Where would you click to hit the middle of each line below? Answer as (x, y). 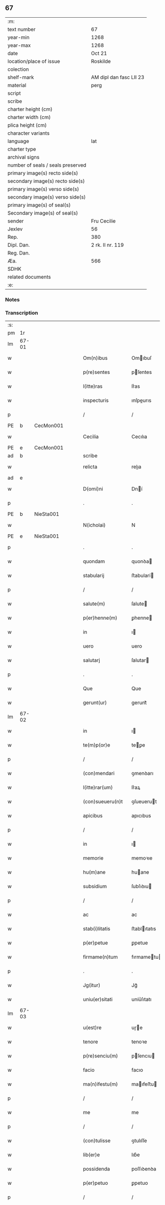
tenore (90, 1042)
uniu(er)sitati (98, 1000)
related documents (29, 277)
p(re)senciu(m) (100, 1056)
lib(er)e (91, 1155)
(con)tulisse (97, 1141)
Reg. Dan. (19, 253)
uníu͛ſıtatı (141, 1000)
